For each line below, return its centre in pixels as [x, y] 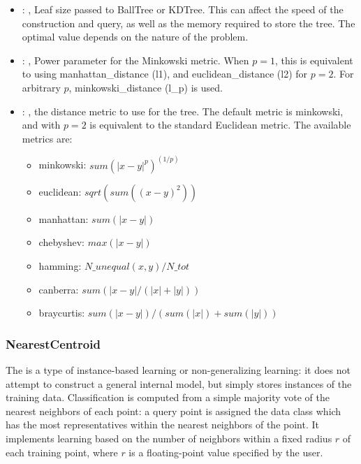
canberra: [59, 289]
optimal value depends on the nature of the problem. [135, 37]
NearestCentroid [53, 343]
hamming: [60, 265]
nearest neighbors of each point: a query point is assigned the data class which [174, 411]
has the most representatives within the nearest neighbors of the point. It [162, 425]
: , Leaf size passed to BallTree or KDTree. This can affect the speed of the [183, 9]
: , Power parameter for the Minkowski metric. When [135, 60]
